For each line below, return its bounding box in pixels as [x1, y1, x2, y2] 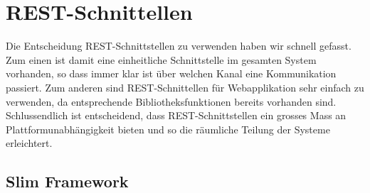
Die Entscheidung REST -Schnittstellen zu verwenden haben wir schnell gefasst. [6, 38, 351, 53]
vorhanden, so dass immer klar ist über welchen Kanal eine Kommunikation [6, 66, 337, 81]
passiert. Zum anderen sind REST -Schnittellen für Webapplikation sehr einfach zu [6, 79, 364, 94]
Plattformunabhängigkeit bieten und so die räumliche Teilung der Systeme [6, 121, 330, 136]
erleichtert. [6, 136, 53, 150]
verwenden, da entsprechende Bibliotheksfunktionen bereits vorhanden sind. [6, 94, 337, 109]
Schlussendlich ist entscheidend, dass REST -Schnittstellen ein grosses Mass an [6, 108, 347, 123]
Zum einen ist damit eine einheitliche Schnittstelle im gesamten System [6, 52, 317, 67]
